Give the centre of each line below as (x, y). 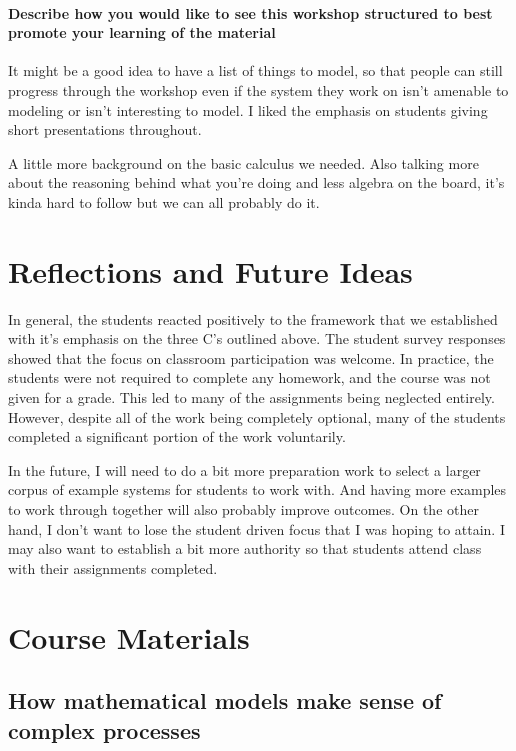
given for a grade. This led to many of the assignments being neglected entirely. (251, 397)
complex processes (104, 729)
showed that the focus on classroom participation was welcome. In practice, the (251, 357)
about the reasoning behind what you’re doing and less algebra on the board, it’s (256, 182)
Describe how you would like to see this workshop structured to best (250, 12)
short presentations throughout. (105, 129)
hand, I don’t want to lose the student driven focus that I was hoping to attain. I (256, 528)
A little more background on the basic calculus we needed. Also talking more (243, 162)
